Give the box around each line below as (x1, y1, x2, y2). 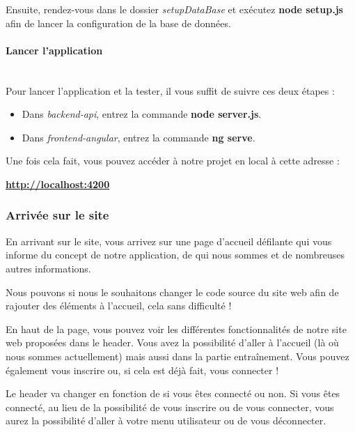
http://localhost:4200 (6, 176, 110, 191)
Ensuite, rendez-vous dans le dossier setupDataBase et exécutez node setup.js (6, 2, 343, 16)
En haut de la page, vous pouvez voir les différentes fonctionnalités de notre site (6, 321, 347, 336)
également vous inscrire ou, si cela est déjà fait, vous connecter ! (6, 362, 279, 377)
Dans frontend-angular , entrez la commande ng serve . (22, 130, 255, 144)
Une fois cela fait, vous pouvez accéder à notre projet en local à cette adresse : (6, 153, 340, 168)
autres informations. (6, 261, 91, 275)
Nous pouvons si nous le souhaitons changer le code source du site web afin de (6, 284, 339, 299)
